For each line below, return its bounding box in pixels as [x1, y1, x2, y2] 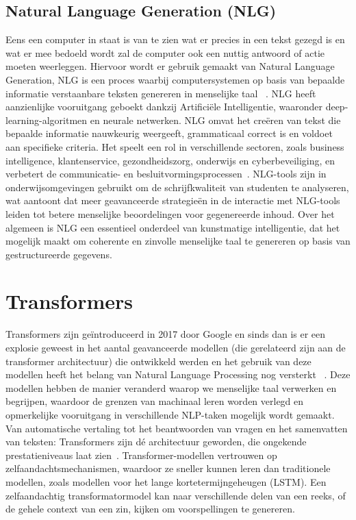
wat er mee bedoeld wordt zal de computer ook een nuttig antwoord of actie [5, 45, 325, 60]
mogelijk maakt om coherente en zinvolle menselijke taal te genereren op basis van [5, 234, 351, 248]
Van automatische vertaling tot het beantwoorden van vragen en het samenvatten [5, 421, 348, 435]
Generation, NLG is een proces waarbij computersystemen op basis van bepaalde [5, 72, 345, 86]
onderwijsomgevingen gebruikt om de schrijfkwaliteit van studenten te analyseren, [5, 179, 349, 194]
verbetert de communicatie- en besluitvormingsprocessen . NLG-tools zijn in [5, 166, 327, 181]
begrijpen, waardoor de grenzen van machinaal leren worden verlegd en [5, 394, 304, 408]
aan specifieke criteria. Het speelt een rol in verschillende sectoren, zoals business [5, 139, 344, 153]
